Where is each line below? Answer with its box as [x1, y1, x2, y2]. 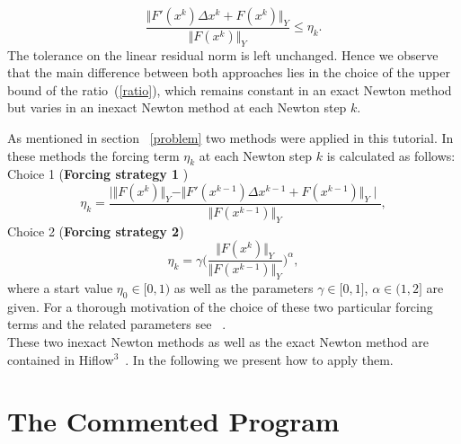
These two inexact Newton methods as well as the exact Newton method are [7, 332, 429, 351]
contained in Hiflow [7, 350, 114, 369]
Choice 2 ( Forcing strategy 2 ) [7, 221, 184, 240]
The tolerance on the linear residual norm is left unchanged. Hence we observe [7, 45, 439, 64]
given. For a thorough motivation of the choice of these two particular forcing [7, 297, 433, 315]
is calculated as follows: [326, 146, 456, 164]
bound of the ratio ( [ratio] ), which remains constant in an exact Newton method [7, 80, 452, 99]
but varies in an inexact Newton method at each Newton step [7, 98, 347, 117]
